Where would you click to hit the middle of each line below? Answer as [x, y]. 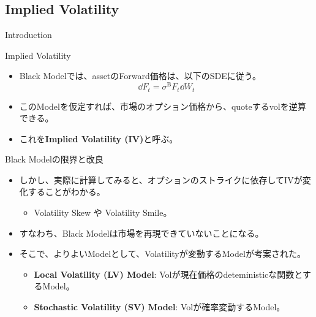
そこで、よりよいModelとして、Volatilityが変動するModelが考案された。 [162, 254]
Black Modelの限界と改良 [54, 159]
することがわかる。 [66, 192]
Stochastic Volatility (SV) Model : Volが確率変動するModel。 [160, 307]
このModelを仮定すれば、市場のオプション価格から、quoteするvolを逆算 [163, 106]
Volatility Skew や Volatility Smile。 [103, 212]
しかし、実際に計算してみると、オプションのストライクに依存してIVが [161, 179]
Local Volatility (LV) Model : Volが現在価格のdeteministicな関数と [168, 274]
